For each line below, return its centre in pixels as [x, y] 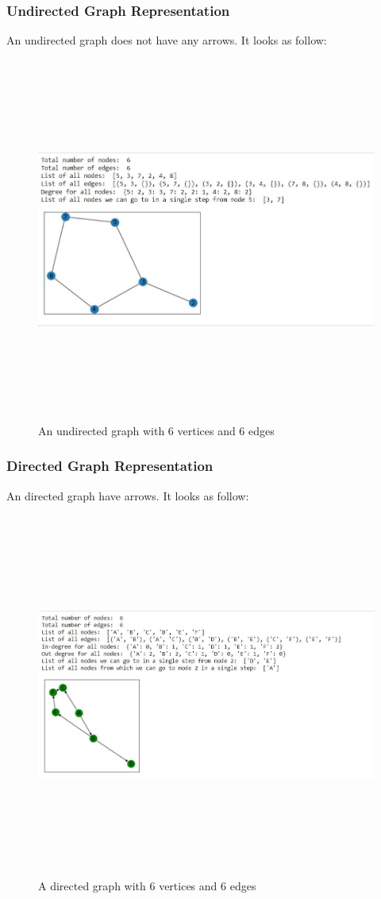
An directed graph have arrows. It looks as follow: [128, 495]
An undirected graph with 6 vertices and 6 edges [156, 430]
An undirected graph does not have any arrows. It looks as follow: [167, 40]
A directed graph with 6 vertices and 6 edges [147, 886]
